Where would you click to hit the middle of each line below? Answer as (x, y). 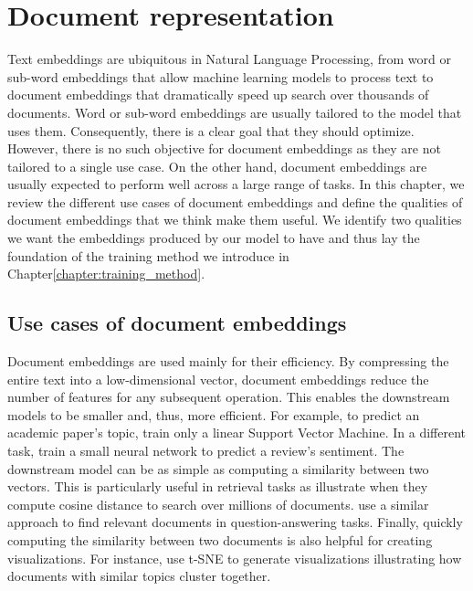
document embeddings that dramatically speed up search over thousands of (218, 95)
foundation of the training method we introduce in (148, 255)
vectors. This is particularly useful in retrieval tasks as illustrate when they (218, 486)
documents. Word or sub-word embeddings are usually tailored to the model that (235, 112)
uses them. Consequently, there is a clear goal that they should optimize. (211, 130)
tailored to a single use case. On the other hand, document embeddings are (217, 166)
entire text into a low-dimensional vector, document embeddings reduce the (218, 379)
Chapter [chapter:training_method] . (106, 274)
